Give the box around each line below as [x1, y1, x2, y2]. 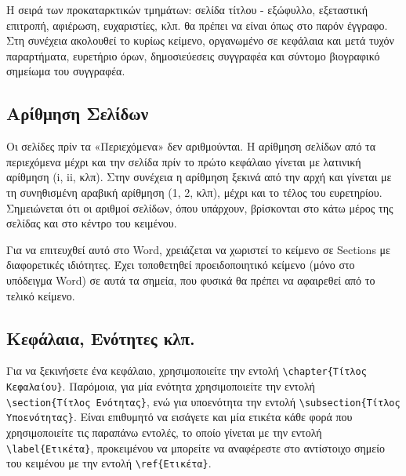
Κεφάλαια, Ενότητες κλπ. [6, 325, 195, 350]
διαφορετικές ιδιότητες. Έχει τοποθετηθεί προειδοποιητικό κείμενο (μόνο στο [6, 256, 355, 273]
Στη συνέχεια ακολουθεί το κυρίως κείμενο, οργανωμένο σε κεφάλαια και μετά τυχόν [6, 32, 394, 49]
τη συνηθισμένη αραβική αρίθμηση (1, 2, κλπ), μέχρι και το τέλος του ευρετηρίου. [6, 183, 382, 200]
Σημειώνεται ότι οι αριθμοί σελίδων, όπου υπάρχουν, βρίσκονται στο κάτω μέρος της [6, 199, 393, 216]
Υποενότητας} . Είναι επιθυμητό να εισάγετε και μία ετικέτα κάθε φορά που [6, 409, 353, 425]
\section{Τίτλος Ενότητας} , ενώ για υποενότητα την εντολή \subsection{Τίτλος [6, 393, 401, 409]
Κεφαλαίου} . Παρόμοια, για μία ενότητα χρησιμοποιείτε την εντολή [6, 377, 315, 394]
